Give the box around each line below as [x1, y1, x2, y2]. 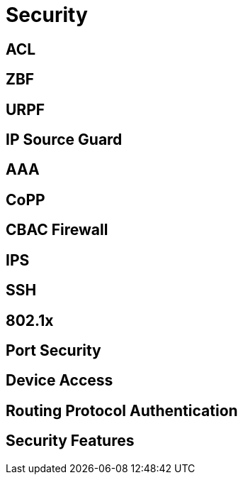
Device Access [6, 371, 113, 390]
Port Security [6, 341, 101, 359]
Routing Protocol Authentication [6, 401, 238, 420]
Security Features [6, 432, 135, 450]
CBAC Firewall [6, 221, 108, 239]
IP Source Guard [6, 131, 123, 149]
